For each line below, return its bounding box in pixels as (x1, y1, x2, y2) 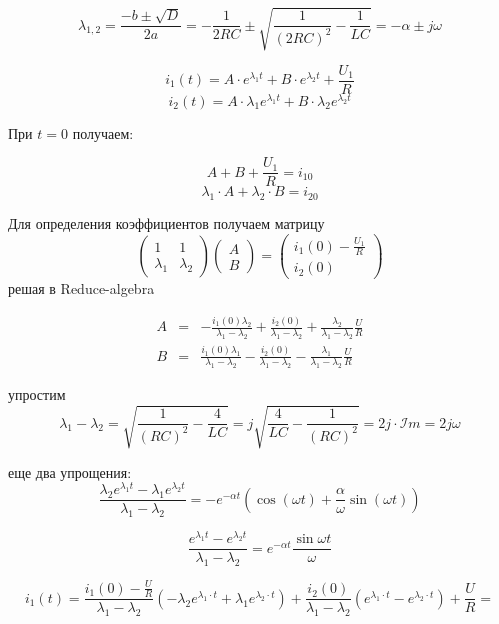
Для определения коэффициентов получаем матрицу (8, 213, 325, 234)
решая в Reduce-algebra (8, 278, 155, 299)
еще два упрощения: (8, 461, 132, 482)
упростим (8, 384, 66, 405)
